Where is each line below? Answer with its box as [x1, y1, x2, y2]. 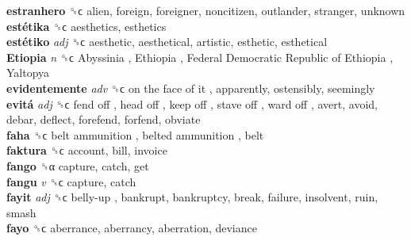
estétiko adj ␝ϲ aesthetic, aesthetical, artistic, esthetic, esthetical [6, 33, 328, 50]
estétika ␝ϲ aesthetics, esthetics [6, 17, 167, 34]
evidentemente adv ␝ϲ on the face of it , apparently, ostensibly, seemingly [6, 79, 375, 96]
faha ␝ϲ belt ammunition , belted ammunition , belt [6, 126, 264, 143]
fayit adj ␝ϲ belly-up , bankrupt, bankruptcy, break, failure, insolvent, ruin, [6, 189, 378, 205]
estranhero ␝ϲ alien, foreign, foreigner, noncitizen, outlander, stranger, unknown [6, 2, 405, 18]
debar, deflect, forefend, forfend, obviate [6, 111, 201, 128]
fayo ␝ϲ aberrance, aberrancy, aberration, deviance [6, 220, 257, 236]
